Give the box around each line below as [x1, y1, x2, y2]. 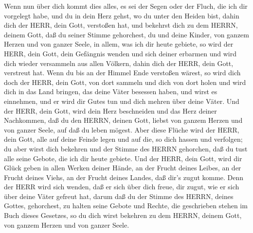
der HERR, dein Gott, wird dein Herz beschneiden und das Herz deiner [4, 105, 217, 116]
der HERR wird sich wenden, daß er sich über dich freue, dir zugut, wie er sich [4, 182, 239, 192]
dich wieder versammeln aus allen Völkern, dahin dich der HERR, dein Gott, [4, 58, 234, 68]
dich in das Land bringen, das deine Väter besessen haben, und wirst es [4, 86, 217, 97]
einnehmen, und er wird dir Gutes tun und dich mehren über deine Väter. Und [4, 96, 239, 106]
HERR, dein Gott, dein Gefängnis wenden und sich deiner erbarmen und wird [4, 48, 236, 58]
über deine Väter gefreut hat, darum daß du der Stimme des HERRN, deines [4, 191, 234, 201]
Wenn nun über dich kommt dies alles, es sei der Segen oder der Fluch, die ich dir [4, 1, 248, 11]
